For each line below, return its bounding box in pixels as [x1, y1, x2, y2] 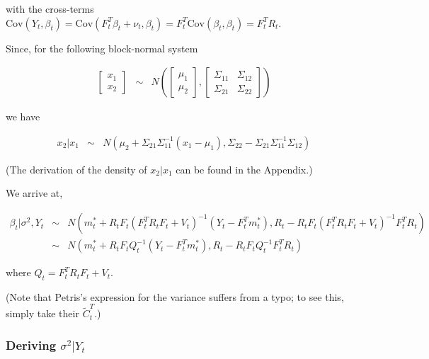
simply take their [6, 306, 79, 321]
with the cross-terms [6, 1, 94, 16]
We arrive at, [6, 186, 63, 200]
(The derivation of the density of [6, 161, 147, 176]
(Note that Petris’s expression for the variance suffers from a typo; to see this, [6, 289, 344, 304]
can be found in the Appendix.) [176, 161, 313, 176]
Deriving [6, 336, 57, 353]
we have [6, 109, 40, 124]
